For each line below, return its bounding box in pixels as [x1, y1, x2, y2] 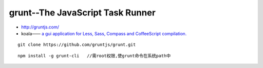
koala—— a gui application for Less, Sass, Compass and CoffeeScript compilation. [21, 30, 187, 36]
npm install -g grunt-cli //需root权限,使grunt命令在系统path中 [18, 53, 171, 58]
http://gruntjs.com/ [21, 24, 59, 30]
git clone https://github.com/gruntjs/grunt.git [18, 42, 136, 48]
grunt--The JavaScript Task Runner [9, 7, 156, 18]
